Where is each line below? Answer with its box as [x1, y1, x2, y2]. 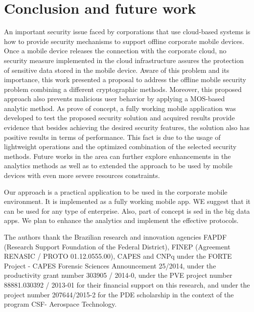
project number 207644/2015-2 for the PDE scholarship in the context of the [4, 289, 234, 299]
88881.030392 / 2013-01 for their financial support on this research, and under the [4, 279, 250, 290]
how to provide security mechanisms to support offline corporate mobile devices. [4, 36, 244, 46]
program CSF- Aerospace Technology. [4, 299, 117, 309]
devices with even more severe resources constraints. [4, 170, 160, 180]
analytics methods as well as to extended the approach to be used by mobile [4, 160, 233, 171]
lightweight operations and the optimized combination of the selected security [4, 141, 237, 152]
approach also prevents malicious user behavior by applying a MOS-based [4, 93, 225, 104]
